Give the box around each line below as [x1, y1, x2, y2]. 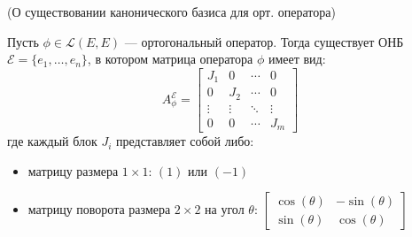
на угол [205, 200, 245, 218]
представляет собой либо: [116, 132, 254, 150]
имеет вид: [268, 50, 326, 68]
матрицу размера [27, 161, 119, 180]
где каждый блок [7, 132, 97, 150]
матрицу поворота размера [27, 200, 171, 218]
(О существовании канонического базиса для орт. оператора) [7, 3, 336, 20]
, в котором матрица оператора [87, 50, 253, 68]
